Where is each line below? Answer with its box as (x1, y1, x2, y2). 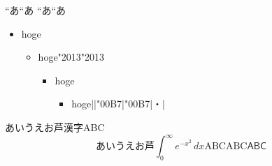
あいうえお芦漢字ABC (5, 119, 105, 134)
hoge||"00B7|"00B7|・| (71, 96, 165, 111)
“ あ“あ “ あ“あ (5, 3, 66, 17)
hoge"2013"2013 (38, 50, 105, 64)
